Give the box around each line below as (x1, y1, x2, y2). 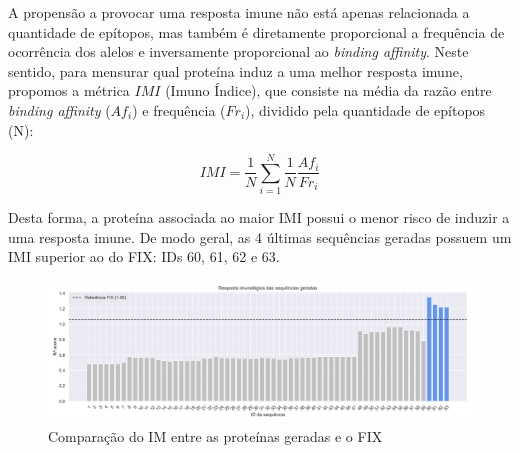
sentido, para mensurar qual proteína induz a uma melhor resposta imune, (8, 60, 463, 81)
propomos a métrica (8, 80, 130, 101)
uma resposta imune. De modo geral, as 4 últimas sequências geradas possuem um (8, 226, 512, 247)
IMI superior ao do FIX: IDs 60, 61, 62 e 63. (8, 246, 280, 267)
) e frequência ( (132, 99, 226, 120)
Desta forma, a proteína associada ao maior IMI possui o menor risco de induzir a (8, 207, 510, 228)
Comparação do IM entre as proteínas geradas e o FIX (48, 425, 383, 446)
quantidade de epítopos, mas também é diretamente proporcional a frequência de (8, 21, 505, 42)
